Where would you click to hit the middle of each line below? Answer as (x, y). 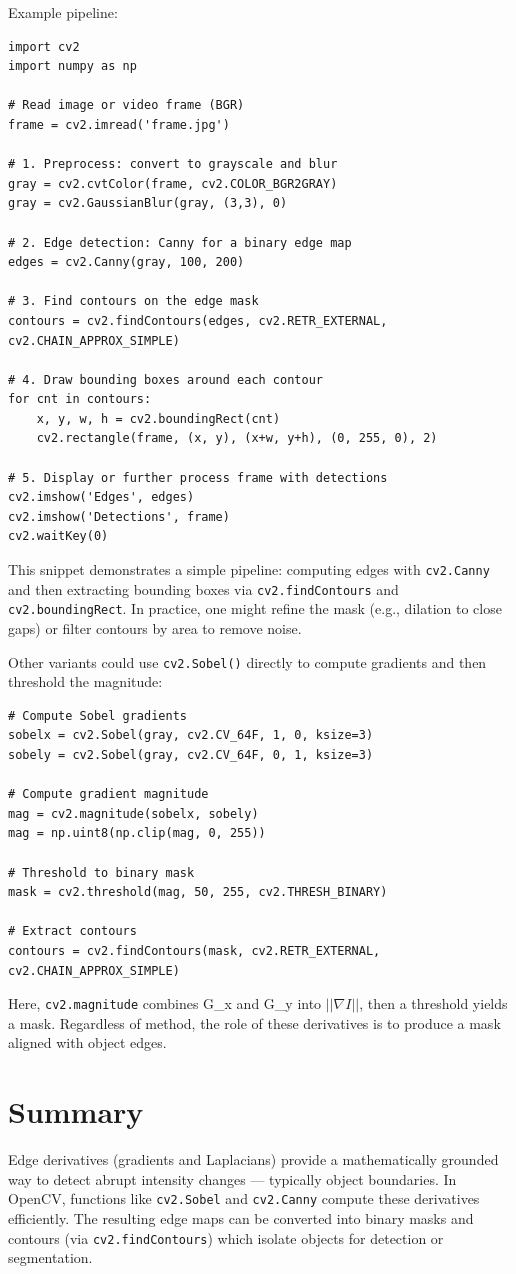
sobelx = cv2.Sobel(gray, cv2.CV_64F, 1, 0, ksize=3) (191, 735)
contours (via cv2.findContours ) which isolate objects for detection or (226, 1237)
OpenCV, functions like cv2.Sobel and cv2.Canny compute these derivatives (244, 1198)
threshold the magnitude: (85, 681)
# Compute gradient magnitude (108, 794)
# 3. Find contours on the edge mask (133, 301)
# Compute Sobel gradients (97, 715)
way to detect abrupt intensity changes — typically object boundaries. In (232, 1178)
